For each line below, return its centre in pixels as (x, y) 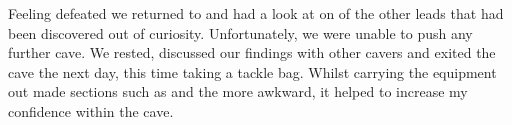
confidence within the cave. (91, 110)
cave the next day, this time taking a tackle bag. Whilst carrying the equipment (252, 71)
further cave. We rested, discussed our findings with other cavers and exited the (252, 52)
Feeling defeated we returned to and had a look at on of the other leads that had (256, 13)
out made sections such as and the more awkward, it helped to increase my (238, 91)
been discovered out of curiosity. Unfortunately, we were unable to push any (240, 32)
